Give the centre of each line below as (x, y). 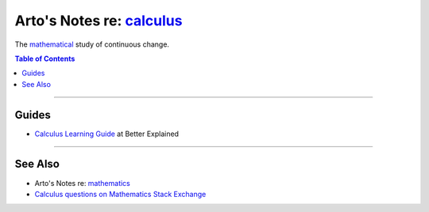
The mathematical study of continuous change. (92, 44)
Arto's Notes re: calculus (99, 21)
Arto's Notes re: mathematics (82, 183)
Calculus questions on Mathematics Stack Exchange (120, 194)
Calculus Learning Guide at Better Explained (106, 134)
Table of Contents (45, 59)
